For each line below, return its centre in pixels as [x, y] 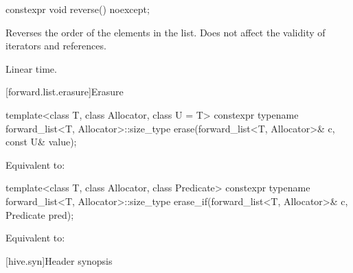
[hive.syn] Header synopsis [59, 260]
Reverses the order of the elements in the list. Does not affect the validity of [166, 32]
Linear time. [31, 68]
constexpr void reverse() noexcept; [78, 9]
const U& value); [41, 142]
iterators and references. [56, 46]
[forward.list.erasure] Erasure [65, 92]
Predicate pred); [40, 214]
